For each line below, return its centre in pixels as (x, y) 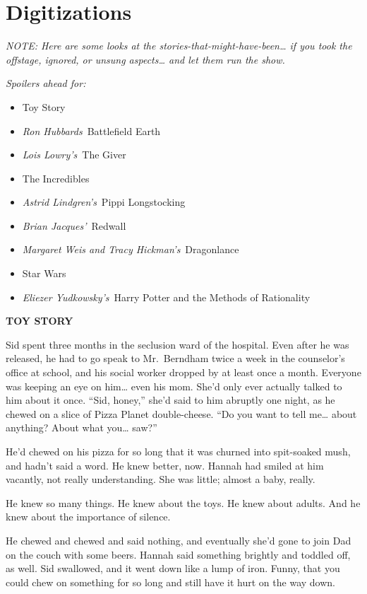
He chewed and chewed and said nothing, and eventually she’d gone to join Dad (179, 540)
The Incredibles (56, 178)
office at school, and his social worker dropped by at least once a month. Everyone (183, 372)
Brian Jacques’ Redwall (74, 225)
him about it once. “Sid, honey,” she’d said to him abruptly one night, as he (170, 400)
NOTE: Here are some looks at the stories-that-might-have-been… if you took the (179, 46)
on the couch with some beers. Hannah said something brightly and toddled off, (178, 554)
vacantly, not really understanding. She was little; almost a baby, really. (161, 479)
